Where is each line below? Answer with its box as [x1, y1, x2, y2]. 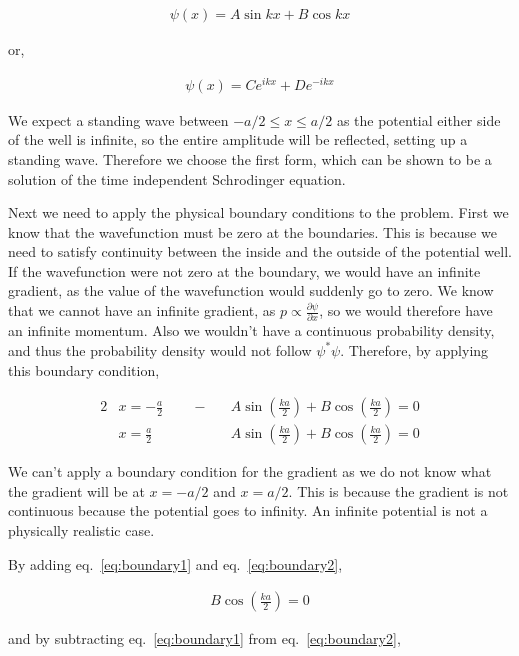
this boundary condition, [8, 359, 160, 380]
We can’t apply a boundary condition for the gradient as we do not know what [8, 461, 492, 482]
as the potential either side [336, 109, 501, 130]
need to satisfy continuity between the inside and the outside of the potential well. [8, 241, 512, 262]
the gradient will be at [8, 480, 145, 501]
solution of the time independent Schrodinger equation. [8, 168, 346, 189]
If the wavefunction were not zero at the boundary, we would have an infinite [8, 260, 481, 281]
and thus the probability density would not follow [8, 339, 312, 360]
